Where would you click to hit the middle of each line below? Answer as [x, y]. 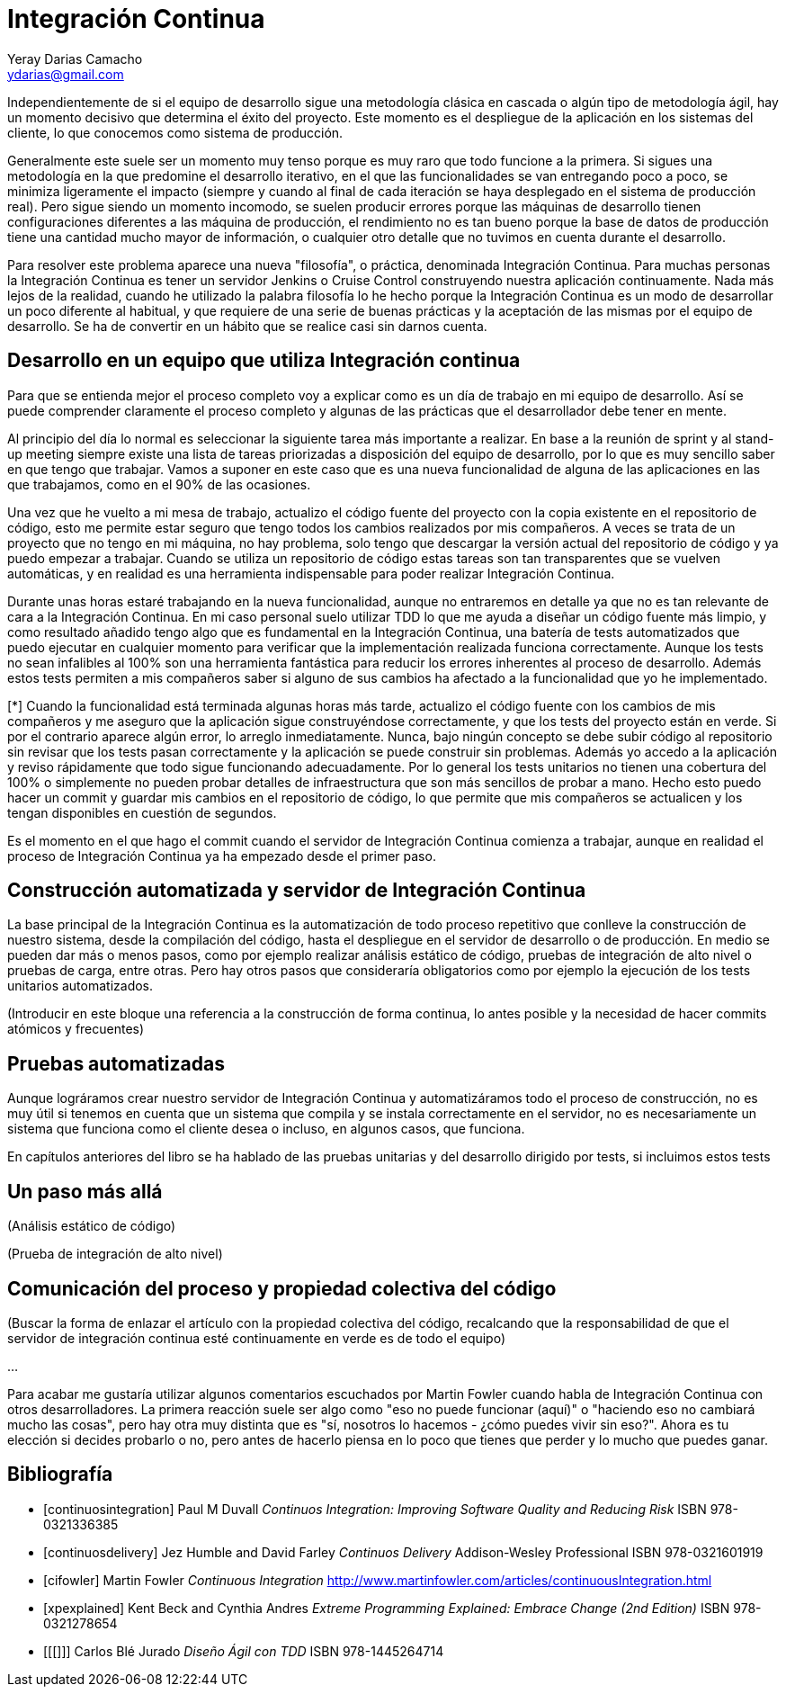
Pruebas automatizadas [116, 1063]
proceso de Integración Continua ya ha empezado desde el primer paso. [222, 856]
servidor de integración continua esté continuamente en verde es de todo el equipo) [257, 1338]
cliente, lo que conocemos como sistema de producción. [175, 132]
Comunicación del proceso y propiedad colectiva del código [282, 1288]
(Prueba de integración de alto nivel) [115, 1254]
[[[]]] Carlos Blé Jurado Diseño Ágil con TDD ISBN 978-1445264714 [244, 1651]
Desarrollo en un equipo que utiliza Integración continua [264, 361]
